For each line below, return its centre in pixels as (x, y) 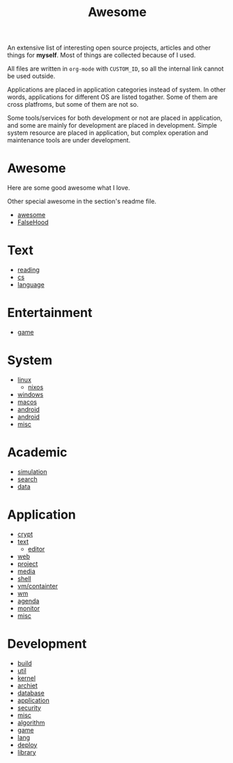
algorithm (31, 723)
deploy (27, 745)
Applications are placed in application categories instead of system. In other (116, 90)
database (31, 692)
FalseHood (33, 222)
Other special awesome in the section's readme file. (82, 201)
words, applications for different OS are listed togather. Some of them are (113, 97)
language (31, 285)
